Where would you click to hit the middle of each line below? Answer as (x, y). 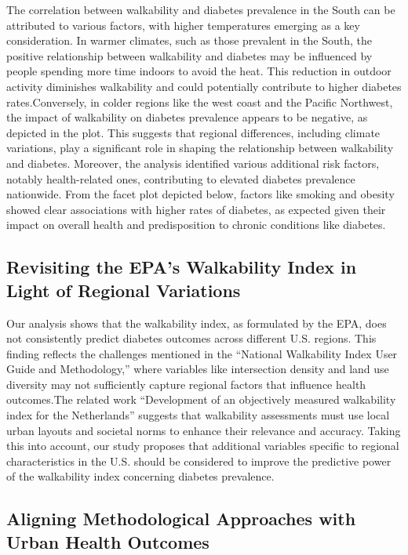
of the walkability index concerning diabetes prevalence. (140, 476)
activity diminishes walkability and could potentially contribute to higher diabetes (204, 86)
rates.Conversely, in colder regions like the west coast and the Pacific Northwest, (200, 102)
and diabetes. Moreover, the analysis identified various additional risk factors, (193, 163)
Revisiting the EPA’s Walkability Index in (182, 267)
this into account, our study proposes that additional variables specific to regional (203, 446)
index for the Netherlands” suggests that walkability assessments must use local (198, 415)
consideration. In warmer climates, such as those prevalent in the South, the (189, 40)
